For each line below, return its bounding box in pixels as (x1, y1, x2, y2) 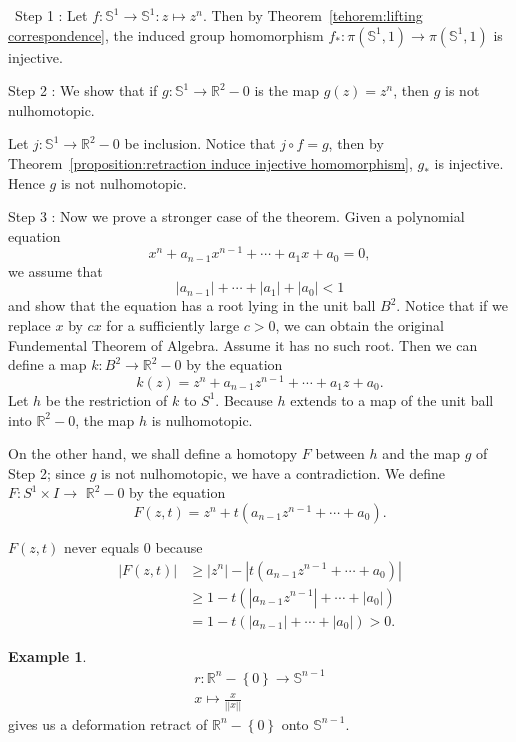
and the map (382, 443, 460, 464)
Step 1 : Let (14, 5, 88, 25)
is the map (254, 80, 320, 101)
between (315, 443, 365, 464)
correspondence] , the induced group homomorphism (8, 24, 324, 45)
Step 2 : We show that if (8, 80, 158, 101)
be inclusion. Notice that (124, 133, 276, 154)
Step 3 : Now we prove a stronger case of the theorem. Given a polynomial (8, 206, 465, 227)
